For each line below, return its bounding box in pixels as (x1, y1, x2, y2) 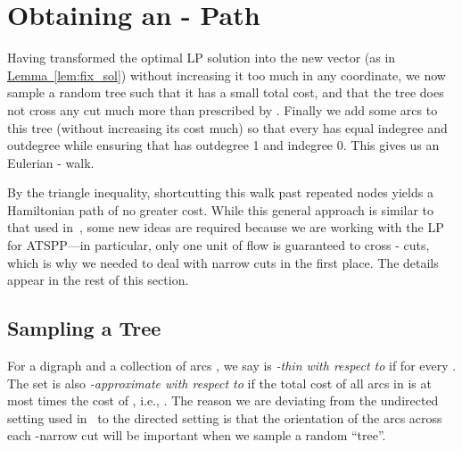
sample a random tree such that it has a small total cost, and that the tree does (7, 83, 444, 102)
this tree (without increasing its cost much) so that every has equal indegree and (7, 118, 448, 137)
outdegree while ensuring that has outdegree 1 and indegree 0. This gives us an (7, 136, 440, 154)
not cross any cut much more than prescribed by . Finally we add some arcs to (7, 100, 438, 119)
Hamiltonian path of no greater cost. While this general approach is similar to (7, 200, 434, 219)
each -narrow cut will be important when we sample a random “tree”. (7, 426, 386, 445)
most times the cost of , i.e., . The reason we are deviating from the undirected (7, 391, 439, 410)
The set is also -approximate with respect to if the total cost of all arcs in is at (7, 373, 432, 392)
